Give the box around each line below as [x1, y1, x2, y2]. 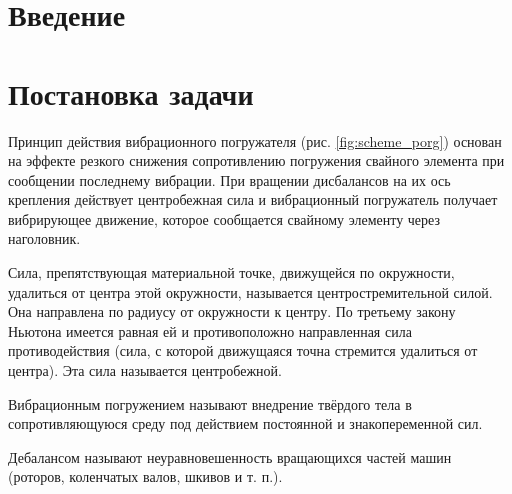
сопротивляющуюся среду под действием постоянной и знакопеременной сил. [8, 413, 483, 434]
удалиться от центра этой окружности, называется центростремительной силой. [8, 281, 493, 302]
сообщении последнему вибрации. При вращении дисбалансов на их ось [8, 169, 451, 190]
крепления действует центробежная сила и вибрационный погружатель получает [8, 189, 498, 210]
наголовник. [8, 228, 81, 249]
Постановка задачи [8, 72, 254, 113]
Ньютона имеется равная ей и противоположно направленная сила [8, 320, 412, 341]
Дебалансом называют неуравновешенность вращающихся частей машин [8, 446, 452, 467]
